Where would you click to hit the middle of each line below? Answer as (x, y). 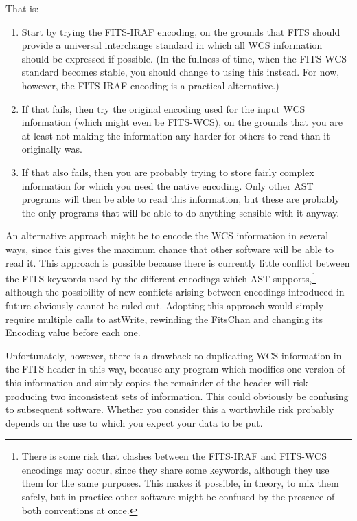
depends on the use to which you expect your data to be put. (134, 422)
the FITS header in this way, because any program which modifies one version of (175, 369)
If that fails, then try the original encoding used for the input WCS (163, 108)
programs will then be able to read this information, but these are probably (181, 199)
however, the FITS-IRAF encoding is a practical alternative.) (150, 85)
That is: (22, 8)
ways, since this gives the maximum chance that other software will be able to (170, 248)
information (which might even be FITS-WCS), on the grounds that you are (182, 122)
